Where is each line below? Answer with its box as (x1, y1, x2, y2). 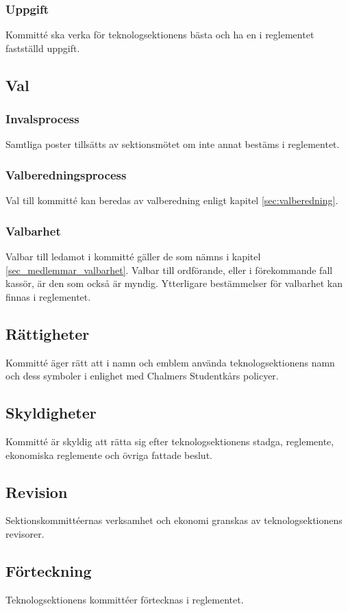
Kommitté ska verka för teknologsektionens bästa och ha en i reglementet (5, 27, 314, 42)
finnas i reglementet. (5, 289, 91, 303)
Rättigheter (5, 323, 90, 344)
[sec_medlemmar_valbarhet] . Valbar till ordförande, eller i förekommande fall (5, 262, 333, 277)
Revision (5, 481, 68, 502)
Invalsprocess (5, 110, 79, 127)
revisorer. (5, 526, 45, 540)
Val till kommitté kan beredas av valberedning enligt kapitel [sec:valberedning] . (5, 193, 338, 208)
